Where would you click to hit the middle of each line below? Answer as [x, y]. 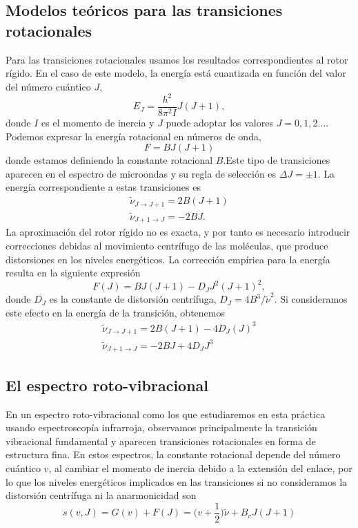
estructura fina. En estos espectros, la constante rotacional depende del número [173, 454]
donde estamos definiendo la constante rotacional [109, 160]
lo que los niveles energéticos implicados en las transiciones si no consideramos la [177, 481]
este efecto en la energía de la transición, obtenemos [115, 312]
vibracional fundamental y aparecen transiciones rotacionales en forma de [161, 441]
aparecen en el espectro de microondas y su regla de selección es [141, 173]
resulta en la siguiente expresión [73, 273]
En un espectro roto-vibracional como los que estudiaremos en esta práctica [166, 414]
